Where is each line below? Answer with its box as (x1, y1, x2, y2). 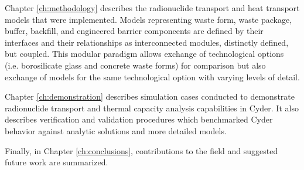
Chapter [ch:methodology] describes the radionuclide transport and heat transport (5, 2, 300, 13)
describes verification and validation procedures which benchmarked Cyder (5, 113, 273, 125)
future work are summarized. (5, 156, 108, 168)
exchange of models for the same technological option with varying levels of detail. (5, 70, 300, 83)
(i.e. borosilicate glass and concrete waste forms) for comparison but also (5, 59, 266, 71)
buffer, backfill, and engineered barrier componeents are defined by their (5, 25, 264, 37)
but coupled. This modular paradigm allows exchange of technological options (5, 47, 284, 60)
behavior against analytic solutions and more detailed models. (5, 124, 227, 137)
